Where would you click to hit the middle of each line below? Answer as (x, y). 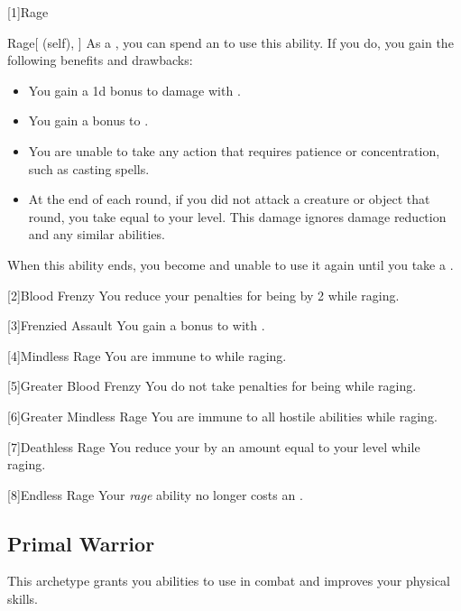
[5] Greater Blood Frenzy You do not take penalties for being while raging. (212, 386)
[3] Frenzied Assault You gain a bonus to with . (136, 325)
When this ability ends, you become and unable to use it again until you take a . (230, 264)
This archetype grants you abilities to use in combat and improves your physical (229, 581)
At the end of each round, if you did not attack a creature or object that (229, 199)
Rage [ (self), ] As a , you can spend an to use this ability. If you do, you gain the (230, 42)
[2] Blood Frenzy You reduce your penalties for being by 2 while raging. (203, 295)
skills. (23, 599)
